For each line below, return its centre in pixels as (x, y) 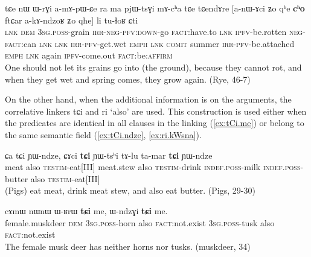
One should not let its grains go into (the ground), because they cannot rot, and (153, 67)
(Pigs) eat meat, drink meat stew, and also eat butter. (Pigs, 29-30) (130, 190)
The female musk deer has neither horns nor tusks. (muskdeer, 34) (128, 246)
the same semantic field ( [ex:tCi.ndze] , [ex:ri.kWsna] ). (103, 134)
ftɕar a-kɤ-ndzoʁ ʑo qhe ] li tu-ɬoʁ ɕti (72, 20)
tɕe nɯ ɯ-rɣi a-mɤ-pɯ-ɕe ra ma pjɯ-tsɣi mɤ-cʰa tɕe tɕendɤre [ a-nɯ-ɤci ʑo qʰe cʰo (155, 8)
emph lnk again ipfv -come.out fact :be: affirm (89, 55)
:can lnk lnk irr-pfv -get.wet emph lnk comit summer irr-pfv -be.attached (158, 43)
